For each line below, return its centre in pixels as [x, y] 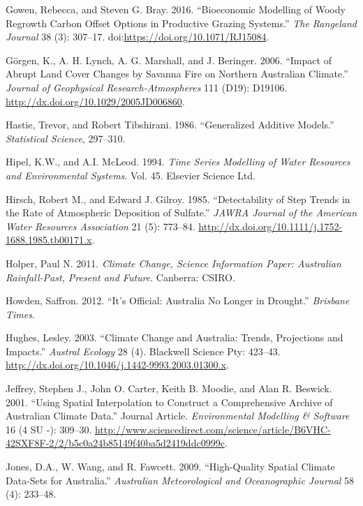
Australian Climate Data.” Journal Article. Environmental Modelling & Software [178, 416]
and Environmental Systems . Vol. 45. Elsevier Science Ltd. [131, 175]
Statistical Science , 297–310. [66, 138]
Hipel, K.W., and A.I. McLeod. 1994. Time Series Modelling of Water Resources [178, 162]
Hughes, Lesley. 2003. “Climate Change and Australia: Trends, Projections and [175, 337]
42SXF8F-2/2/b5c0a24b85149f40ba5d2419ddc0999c [115, 443]
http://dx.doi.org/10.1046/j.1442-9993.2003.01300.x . [117, 365]
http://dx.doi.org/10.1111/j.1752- [271, 226]
